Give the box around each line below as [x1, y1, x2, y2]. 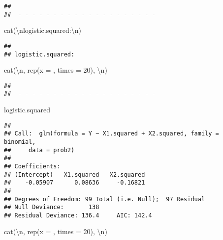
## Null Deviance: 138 [4, 204, 99, 211]
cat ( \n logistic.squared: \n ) [4, 25, 81, 35]
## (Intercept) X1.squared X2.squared [4, 171, 145, 178]
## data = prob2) [4, 146, 75, 154]
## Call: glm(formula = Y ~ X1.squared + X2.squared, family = [4, 130, 219, 137]
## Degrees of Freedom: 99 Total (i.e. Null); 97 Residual [4, 195, 205, 203]
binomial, [4, 138, 36, 146]
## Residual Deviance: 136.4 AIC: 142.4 [4, 212, 152, 219]
